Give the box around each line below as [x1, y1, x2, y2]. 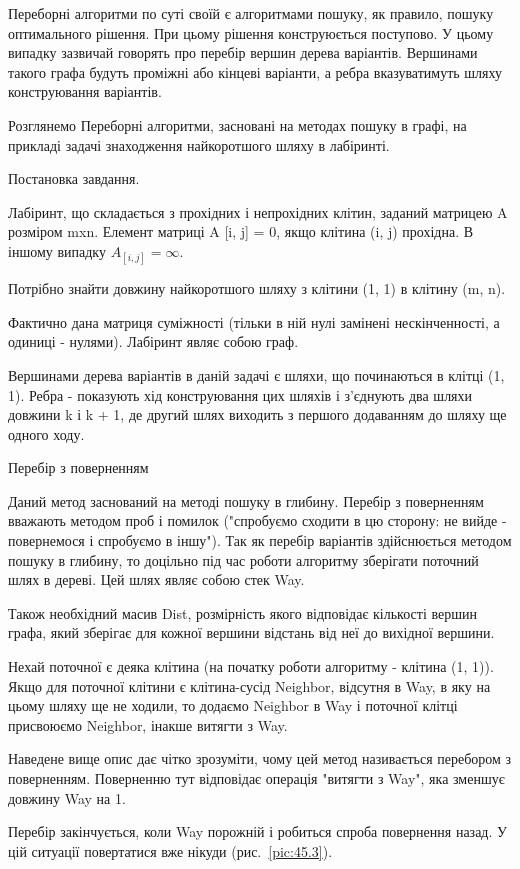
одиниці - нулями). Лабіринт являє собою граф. [8, 331, 299, 352]
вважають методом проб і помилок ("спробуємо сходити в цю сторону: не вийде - [8, 510, 507, 531]
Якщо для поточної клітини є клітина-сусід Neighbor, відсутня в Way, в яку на [8, 675, 491, 696]
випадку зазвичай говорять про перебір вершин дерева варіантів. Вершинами [8, 42, 478, 63]
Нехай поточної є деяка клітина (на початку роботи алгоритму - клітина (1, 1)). [8, 656, 494, 677]
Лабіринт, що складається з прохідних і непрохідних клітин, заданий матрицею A [8, 201, 508, 222]
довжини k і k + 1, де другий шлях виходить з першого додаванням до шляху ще [8, 404, 507, 425]
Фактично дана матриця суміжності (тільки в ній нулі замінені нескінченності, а [8, 311, 500, 332]
